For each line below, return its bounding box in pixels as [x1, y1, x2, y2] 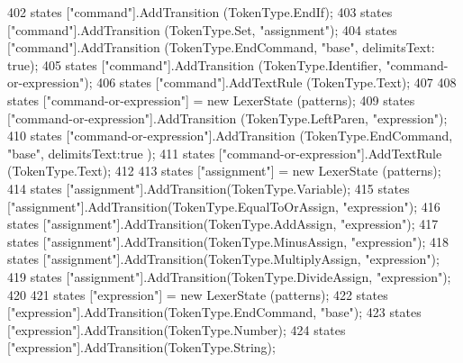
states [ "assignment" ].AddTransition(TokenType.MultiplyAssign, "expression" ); [7, 250, 440, 268]
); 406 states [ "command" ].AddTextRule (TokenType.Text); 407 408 [84, 73, 457, 92]
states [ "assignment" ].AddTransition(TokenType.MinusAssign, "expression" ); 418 [7, 231, 449, 250]
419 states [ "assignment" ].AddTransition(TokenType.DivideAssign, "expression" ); [7, 267, 451, 286]
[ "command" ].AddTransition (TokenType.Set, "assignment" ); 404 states [7, 20, 397, 39]
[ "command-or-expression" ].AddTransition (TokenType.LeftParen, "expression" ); [7, 108, 448, 127]
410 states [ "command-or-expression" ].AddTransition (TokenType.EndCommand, [7, 126, 453, 145]
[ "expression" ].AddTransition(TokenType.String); [7, 338, 276, 357]
